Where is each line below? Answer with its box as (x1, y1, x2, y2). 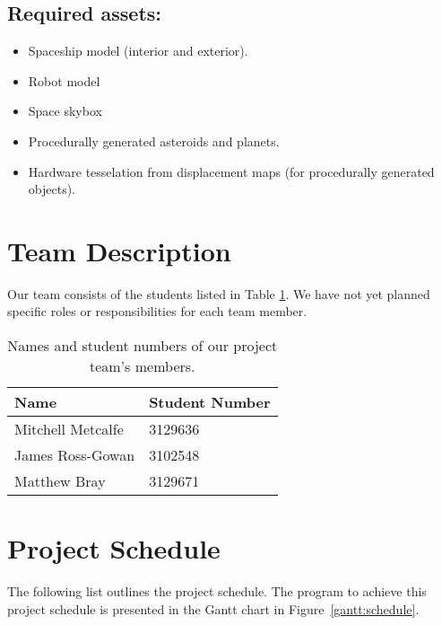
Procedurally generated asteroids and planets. (28, 131, 280, 150)
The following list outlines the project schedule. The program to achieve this (7, 582, 427, 601)
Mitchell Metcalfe (14, 418, 124, 440)
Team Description (7, 232, 231, 268)
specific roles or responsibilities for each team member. (7, 302, 308, 321)
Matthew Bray (14, 471, 106, 492)
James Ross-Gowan (14, 445, 135, 466)
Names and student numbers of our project (7, 335, 278, 357)
